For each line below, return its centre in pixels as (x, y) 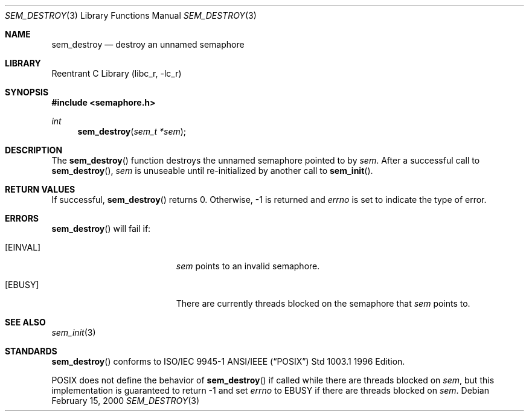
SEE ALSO (25, 322)
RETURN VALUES (40, 189)
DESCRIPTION (34, 150)
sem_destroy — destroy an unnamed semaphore (148, 44)
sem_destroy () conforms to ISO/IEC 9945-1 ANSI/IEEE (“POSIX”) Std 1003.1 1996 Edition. (228, 361)
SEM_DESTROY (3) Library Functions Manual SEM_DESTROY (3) (131, 15)
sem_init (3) (74, 332)
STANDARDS (31, 351)
